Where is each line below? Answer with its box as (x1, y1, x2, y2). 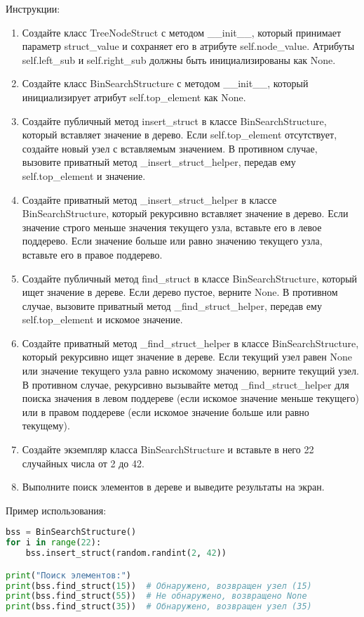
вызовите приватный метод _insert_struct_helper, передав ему (22, 155, 296, 169)
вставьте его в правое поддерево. (22, 247, 163, 261)
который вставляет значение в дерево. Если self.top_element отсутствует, (22, 127, 337, 142)
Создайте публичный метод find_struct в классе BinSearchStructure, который (22, 271, 358, 285)
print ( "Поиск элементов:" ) (6, 570, 131, 580)
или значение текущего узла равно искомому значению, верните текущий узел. (22, 363, 359, 378)
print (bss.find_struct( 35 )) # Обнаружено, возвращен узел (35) (6, 602, 312, 612)
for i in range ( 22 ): (6, 538, 102, 548)
